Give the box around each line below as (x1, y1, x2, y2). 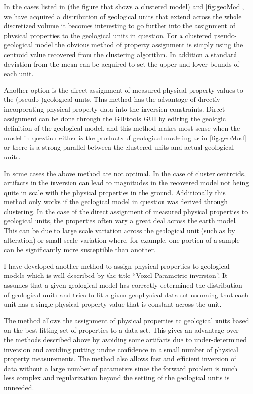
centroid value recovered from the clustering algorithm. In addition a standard (4, 49, 237, 59)
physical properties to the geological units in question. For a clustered (4, 30, 212, 40)
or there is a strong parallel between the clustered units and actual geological (4, 142, 234, 152)
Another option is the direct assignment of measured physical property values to (4, 84, 243, 95)
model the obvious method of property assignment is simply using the (35, 39, 243, 50)
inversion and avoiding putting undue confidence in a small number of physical (4, 344, 238, 354)
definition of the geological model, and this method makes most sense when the (4, 123, 240, 133)
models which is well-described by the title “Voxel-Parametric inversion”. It (4, 270, 228, 280)
